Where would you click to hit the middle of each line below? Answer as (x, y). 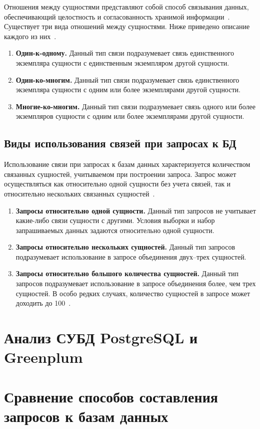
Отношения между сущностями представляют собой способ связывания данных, (126, 7)
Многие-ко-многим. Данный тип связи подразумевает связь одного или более (135, 106)
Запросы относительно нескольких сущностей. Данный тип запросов (125, 247)
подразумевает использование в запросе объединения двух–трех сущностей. (131, 256)
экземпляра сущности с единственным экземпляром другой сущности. (122, 62)
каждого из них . (30, 36)
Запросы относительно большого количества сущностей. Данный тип (127, 273)
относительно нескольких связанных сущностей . (79, 193)
